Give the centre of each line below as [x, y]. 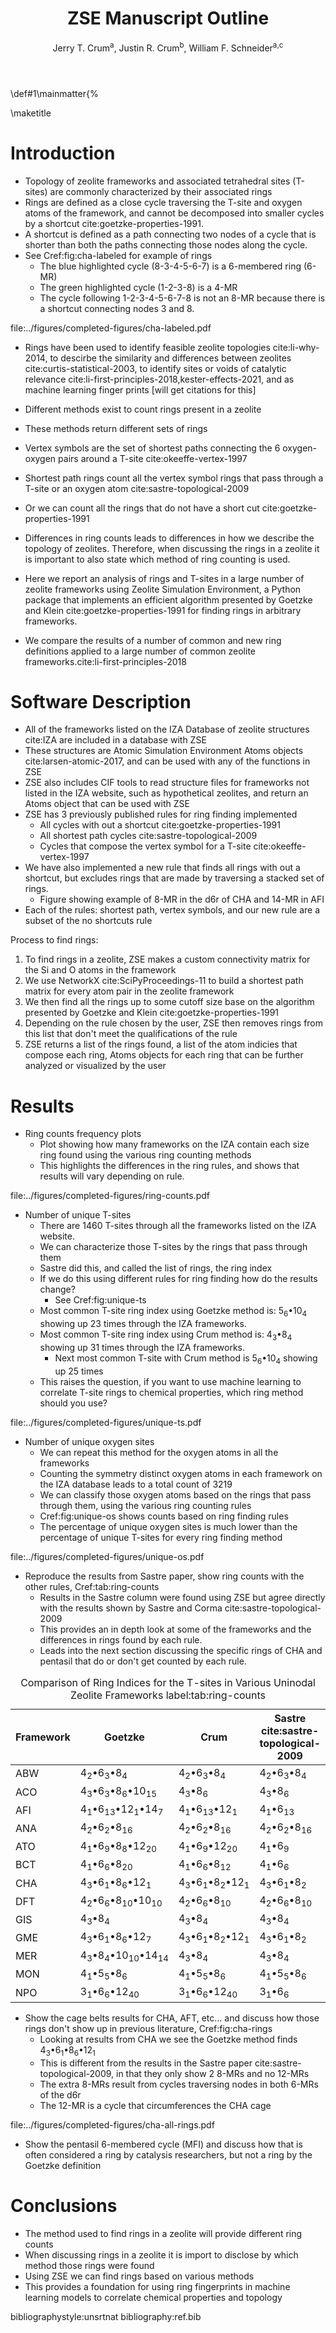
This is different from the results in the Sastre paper [146, 2063]
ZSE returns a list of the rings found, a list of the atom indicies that [161, 1044]
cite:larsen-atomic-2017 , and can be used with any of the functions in [167, 761]
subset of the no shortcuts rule [88, 921]
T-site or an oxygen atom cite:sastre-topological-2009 [137, 488]
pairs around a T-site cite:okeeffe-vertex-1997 [153, 458]
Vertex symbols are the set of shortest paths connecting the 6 [152, 448]
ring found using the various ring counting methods [145, 1155]
